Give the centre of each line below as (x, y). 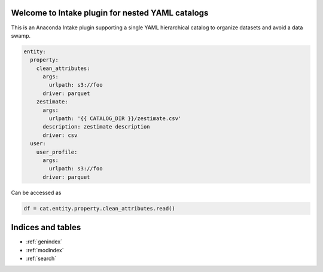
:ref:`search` (41, 258)
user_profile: (57, 152)
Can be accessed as (36, 192)
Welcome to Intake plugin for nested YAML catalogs (110, 13)
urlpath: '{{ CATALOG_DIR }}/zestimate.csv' (115, 119)
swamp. (21, 35)
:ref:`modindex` (45, 250)
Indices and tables (46, 227)
